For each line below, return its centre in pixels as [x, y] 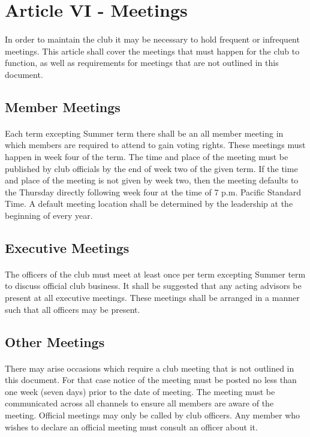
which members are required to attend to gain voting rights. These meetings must [155, 145]
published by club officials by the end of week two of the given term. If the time [151, 168]
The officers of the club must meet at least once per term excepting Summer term [155, 274]
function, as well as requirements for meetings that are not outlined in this [142, 63]
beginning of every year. [49, 215]
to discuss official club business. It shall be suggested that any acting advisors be [153, 286]
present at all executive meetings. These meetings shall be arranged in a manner [152, 298]
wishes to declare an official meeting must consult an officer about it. [131, 427]
